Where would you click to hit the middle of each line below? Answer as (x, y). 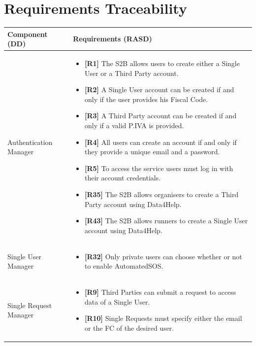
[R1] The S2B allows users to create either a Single (162, 63)
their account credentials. (123, 178)
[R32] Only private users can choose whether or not (163, 256)
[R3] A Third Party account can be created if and (160, 116)
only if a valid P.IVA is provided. (134, 125)
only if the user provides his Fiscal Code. (146, 99)
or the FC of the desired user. (129, 328)
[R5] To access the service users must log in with (159, 168)
